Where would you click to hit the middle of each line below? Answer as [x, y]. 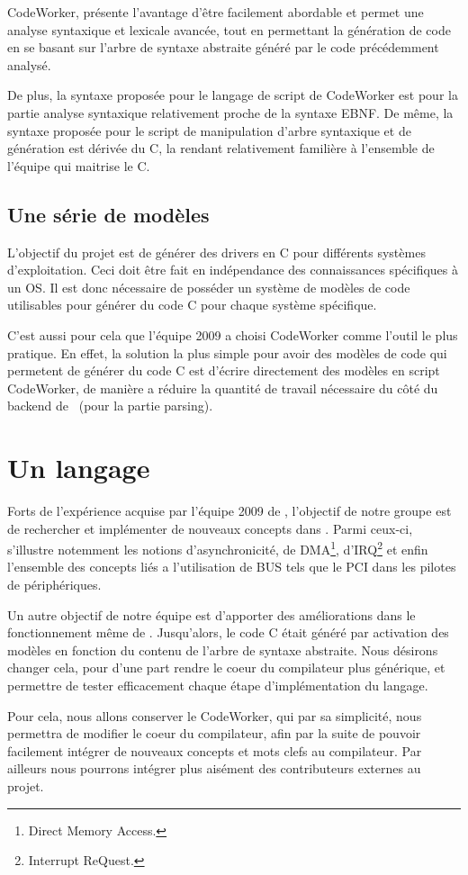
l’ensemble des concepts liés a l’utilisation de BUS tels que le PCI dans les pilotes [232, 567]
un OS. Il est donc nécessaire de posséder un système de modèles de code [209, 287]
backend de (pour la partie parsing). [110, 406]
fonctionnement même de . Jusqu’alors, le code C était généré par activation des [228, 632]
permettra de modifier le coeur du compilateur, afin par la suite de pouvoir [214, 733]
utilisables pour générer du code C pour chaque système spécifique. [192, 305]
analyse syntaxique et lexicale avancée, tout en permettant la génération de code [229, 29]
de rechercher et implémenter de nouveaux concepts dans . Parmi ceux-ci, [210, 528]
